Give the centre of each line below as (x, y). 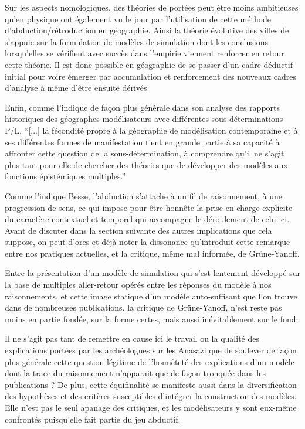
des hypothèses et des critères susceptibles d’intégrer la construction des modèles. (151, 396)
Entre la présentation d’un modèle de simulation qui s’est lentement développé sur (152, 273)
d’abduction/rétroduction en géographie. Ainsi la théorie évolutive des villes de (147, 30)
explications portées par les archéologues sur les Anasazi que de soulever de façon (151, 350)
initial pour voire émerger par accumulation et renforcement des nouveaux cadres (151, 76)
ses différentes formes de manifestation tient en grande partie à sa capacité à (142, 142)
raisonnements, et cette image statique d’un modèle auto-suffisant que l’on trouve (151, 296)
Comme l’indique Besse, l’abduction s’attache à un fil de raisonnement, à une (144, 195)
